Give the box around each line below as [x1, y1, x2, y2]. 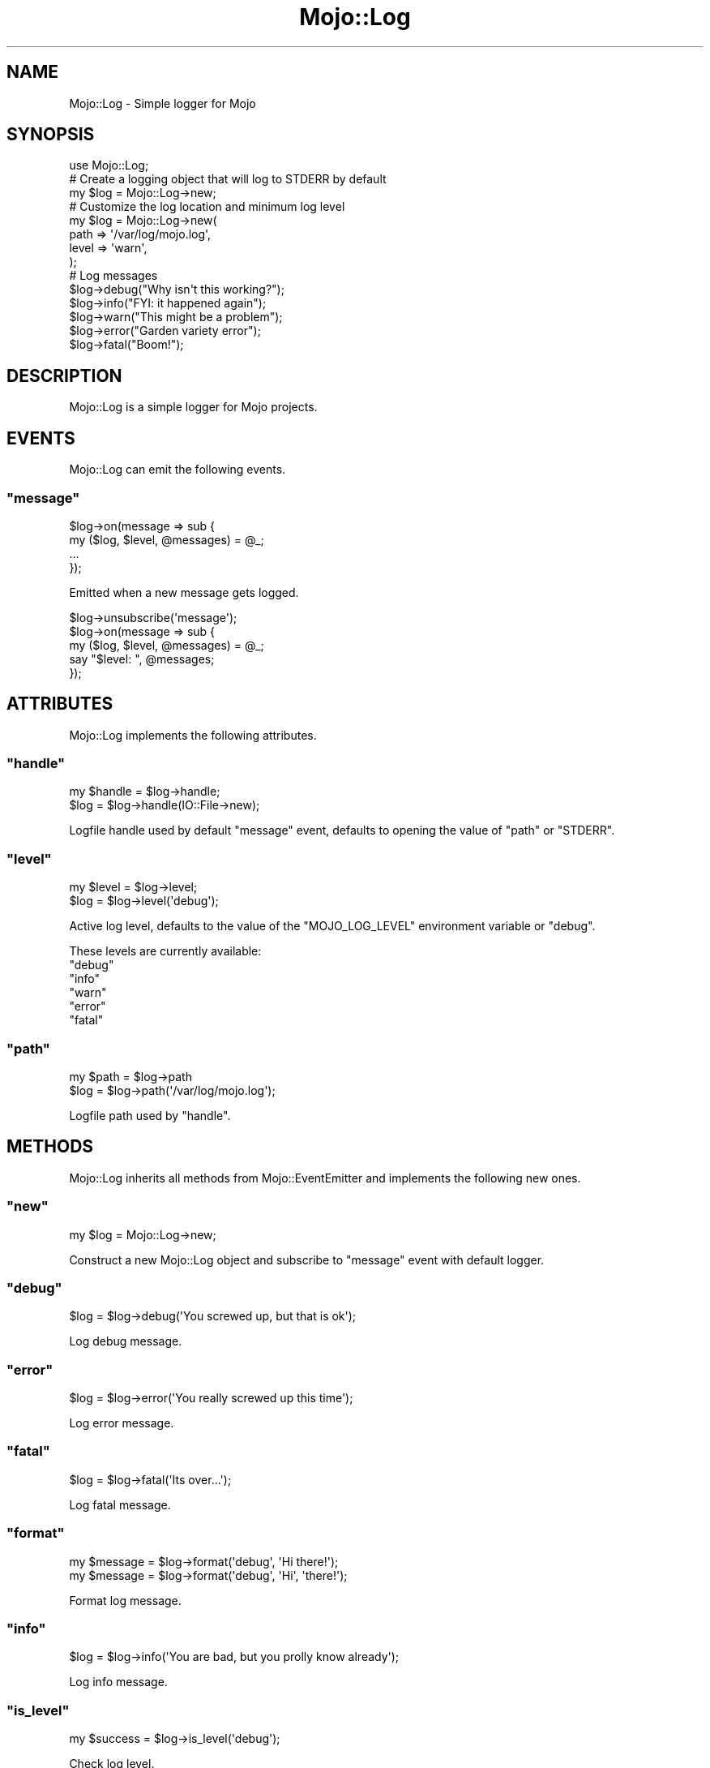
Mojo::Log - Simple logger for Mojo [69, 96, 256, 110]
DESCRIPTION [6, 365, 122, 386]
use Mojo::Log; [69, 158, 149, 173]
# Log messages [69, 268, 158, 283]
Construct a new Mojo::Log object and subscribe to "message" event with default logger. [69, 1252, 545, 1267]
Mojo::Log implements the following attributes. [69, 727, 317, 742]
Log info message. [69, 1675, 168, 1689]
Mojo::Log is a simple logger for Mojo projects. [69, 400, 318, 414]
